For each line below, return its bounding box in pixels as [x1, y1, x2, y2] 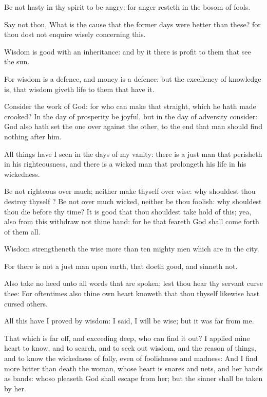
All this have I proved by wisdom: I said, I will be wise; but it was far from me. [4, 315, 254, 326]
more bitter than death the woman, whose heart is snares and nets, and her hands [4, 363, 263, 373]
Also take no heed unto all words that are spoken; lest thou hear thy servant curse [4, 278, 263, 288]
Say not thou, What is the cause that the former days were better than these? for [4, 19, 261, 29]
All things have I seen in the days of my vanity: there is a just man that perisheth [4, 148, 262, 159]
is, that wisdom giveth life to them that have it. [4, 83, 155, 94]
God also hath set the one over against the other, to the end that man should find [4, 121, 262, 132]
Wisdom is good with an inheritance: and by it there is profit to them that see [4, 46, 251, 57]
